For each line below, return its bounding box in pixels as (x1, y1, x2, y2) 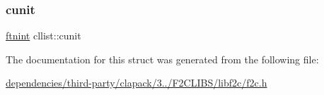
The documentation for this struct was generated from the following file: (6, 51, 319, 66)
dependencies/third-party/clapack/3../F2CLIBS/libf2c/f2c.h (6, 75, 267, 90)
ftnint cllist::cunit (6, 28, 81, 43)
